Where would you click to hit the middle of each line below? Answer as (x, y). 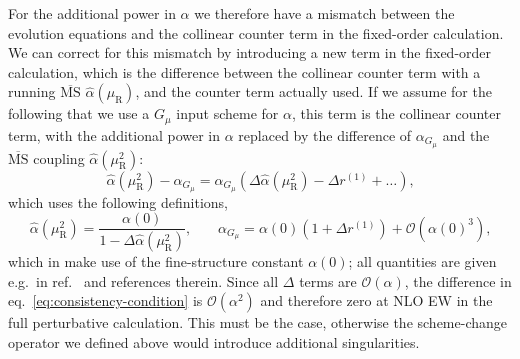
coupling (59, 157)
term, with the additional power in (114, 134)
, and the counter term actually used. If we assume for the (313, 91)
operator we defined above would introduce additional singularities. (214, 341)
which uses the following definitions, (118, 201)
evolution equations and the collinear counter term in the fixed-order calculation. (256, 32)
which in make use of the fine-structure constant (156, 261)
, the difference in (458, 280)
